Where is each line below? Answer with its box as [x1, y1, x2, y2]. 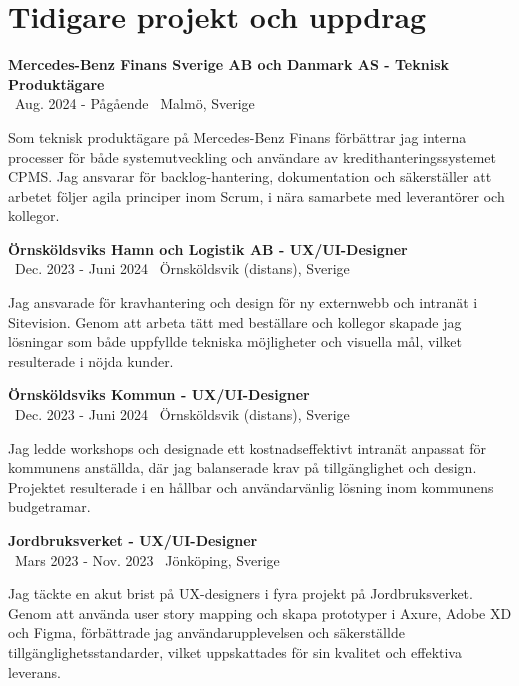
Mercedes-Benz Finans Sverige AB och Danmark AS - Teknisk [8, 54, 450, 75]
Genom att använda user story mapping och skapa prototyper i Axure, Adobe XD [8, 602, 512, 623]
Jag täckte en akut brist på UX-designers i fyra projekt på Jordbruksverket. [8, 583, 473, 604]
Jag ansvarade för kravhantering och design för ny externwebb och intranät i [8, 292, 478, 313]
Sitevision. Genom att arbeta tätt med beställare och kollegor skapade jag [8, 311, 462, 332]
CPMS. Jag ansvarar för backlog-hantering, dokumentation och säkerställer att [8, 166, 492, 187]
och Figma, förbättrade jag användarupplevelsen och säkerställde [8, 622, 405, 643]
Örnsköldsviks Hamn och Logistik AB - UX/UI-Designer [8, 238, 408, 259]
